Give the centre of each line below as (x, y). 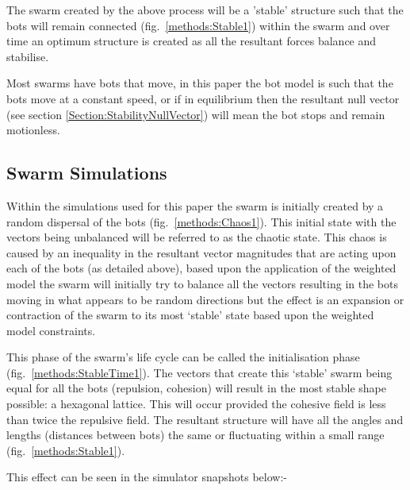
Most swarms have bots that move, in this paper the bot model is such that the (200, 83)
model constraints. (51, 330)
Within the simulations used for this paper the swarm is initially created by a (195, 205)
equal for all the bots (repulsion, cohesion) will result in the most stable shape (196, 388)
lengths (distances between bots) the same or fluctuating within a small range (195, 435)
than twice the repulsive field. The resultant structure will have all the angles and (205, 419)
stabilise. (28, 56)
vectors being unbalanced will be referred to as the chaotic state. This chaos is (197, 237)
